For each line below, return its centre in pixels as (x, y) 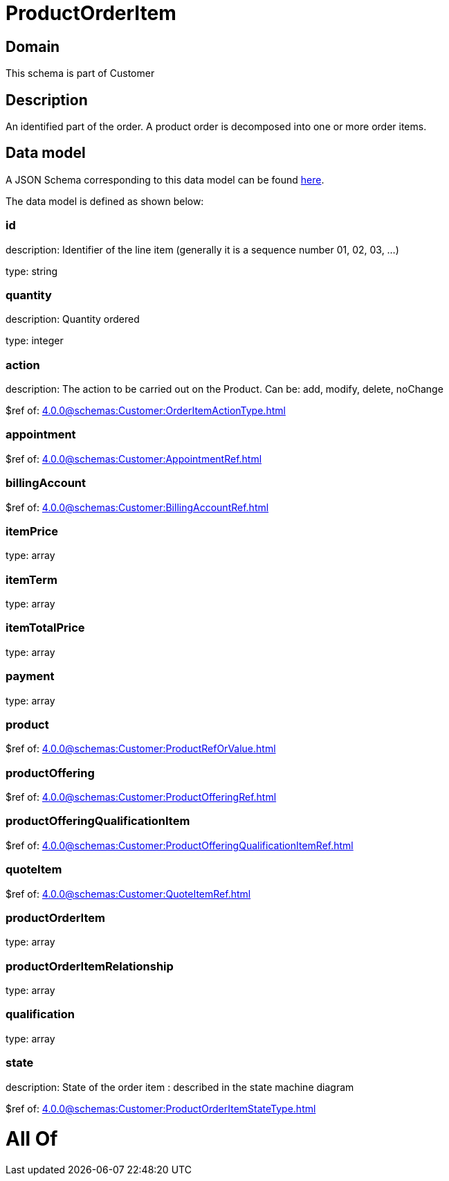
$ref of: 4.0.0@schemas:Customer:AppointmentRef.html (134, 459)
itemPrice (32, 531)
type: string (32, 271)
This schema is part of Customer (80, 73)
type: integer (35, 341)
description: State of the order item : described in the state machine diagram (180, 1087)
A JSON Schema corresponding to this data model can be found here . (165, 179)
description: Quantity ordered (73, 319)
